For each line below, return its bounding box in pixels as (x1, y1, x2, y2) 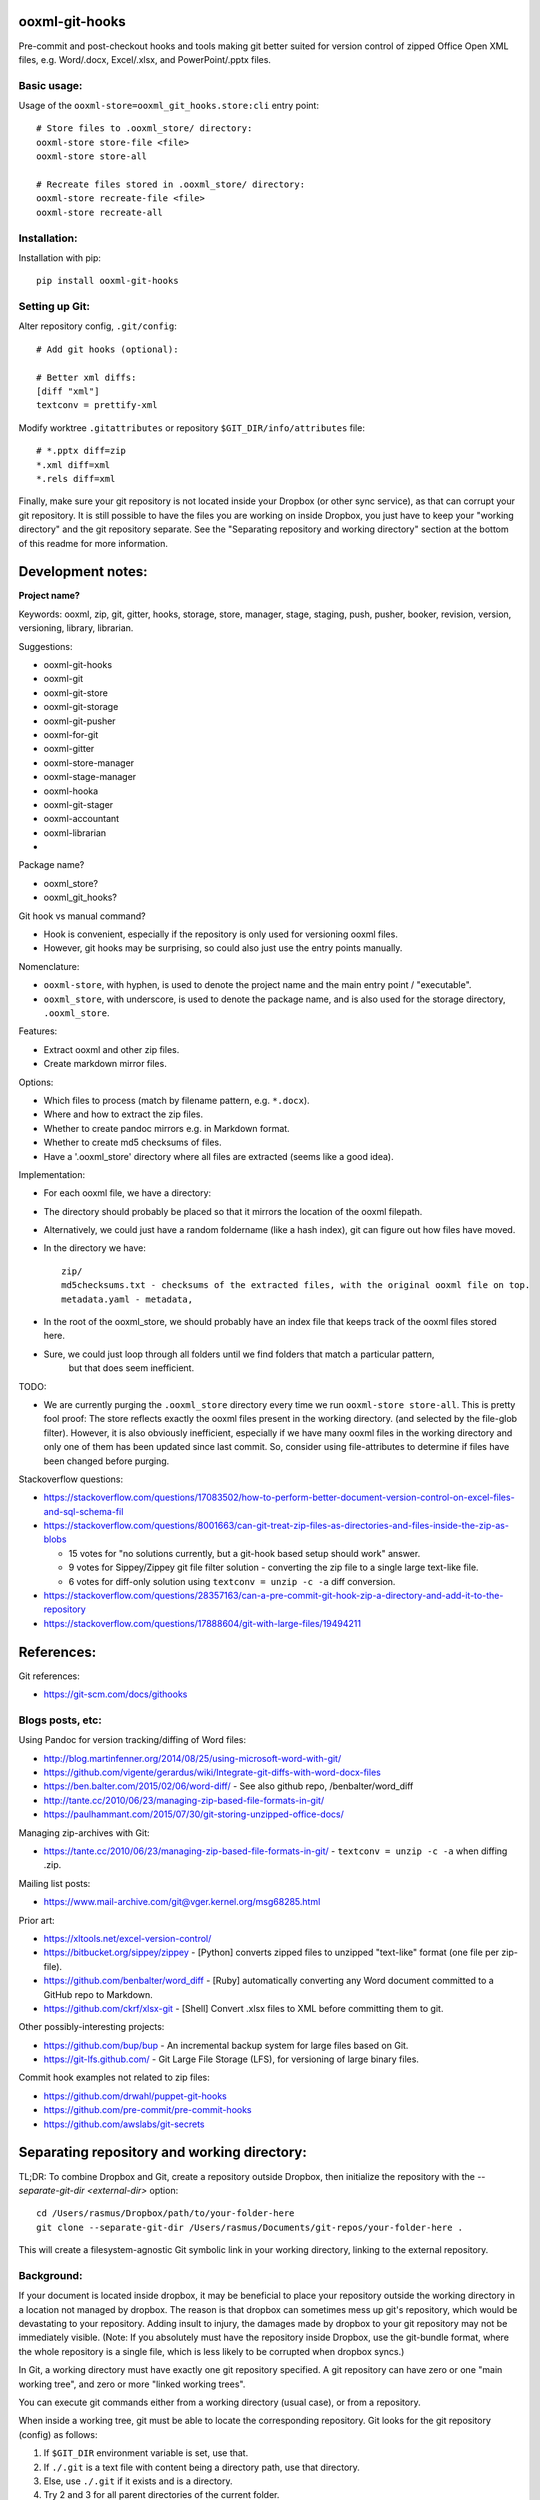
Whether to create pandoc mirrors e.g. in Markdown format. (43, 1122, 290, 1134)
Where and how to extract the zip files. (43, 1108, 204, 1120)
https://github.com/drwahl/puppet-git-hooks (43, 2090, 227, 2102)
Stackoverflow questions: (18, 1473, 124, 1485)
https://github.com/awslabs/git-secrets (43, 2118, 205, 2130)
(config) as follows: (18, 2428, 98, 2440)
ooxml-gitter (43, 743, 95, 755)
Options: (18, 1076, 54, 1088)
